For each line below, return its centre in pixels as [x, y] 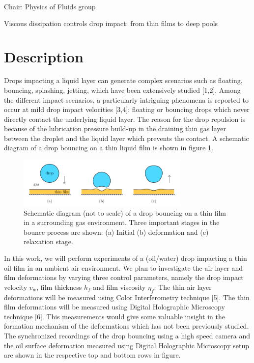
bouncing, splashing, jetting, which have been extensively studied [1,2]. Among [122, 90]
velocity [16, 287]
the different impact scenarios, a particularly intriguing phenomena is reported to [126, 99]
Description [44, 57]
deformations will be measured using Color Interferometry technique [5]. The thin [127, 297]
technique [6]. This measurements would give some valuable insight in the [114, 316]
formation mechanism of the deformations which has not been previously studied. [127, 326]
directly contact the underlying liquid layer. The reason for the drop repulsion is [125, 119]
